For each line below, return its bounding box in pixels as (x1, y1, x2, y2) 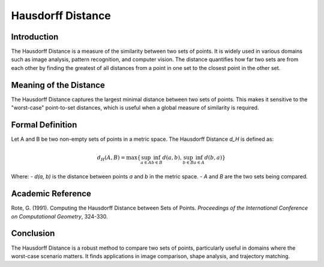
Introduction (11, 32, 59, 42)
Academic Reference (11, 189, 91, 199)
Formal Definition (11, 120, 77, 130)
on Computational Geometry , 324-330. (11, 213, 108, 220)
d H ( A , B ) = (97, 154, 125, 163)
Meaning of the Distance (11, 80, 105, 90)
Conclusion (11, 228, 55, 239)
